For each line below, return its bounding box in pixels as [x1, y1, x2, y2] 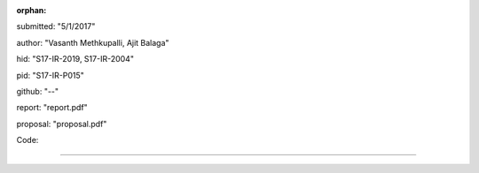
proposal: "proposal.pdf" [16, 118, 107, 129]
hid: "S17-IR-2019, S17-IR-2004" [16, 54, 135, 64]
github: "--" [16, 86, 59, 96]
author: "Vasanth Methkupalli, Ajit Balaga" [16, 37, 169, 48]
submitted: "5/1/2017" [16, 21, 96, 32]
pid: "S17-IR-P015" [16, 70, 84, 80]
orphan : [16, 5, 47, 15]
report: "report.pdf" [16, 102, 88, 113]
